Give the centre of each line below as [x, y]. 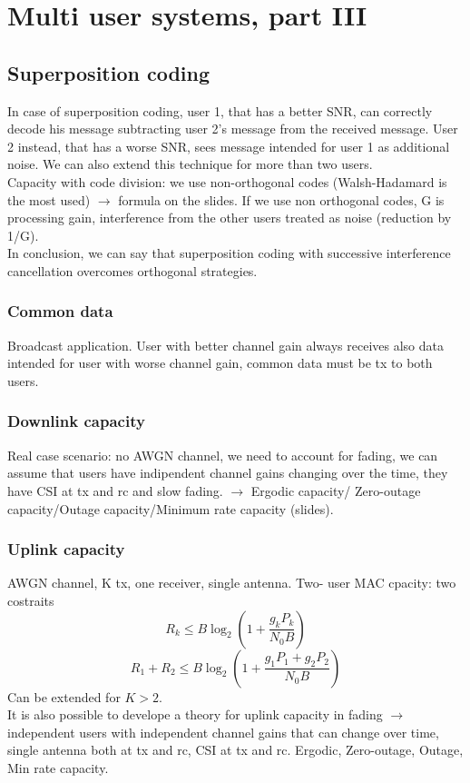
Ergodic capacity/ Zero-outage [336, 490]
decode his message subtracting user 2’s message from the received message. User [233, 129]
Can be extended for [64, 696]
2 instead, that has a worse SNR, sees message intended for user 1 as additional [229, 146]
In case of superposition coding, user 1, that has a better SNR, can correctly [220, 110]
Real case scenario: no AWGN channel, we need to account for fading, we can [223, 455]
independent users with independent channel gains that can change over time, [223, 732]
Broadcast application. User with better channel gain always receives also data [225, 345]
